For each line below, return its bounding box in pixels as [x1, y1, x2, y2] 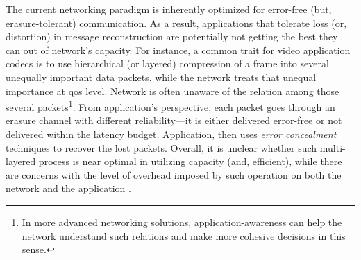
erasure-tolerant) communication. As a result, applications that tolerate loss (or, [6, 15, 347, 30]
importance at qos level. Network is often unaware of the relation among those [6, 83, 339, 98]
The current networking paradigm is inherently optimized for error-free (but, [6, 2, 332, 16]
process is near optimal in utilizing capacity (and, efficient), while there [38, 154, 342, 168]
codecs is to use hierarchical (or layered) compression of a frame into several [6, 56, 329, 71]
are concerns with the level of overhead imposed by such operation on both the [6, 167, 342, 182]
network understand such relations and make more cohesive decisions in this [22, 228, 346, 243]
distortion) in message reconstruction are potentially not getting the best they [6, 29, 338, 44]
